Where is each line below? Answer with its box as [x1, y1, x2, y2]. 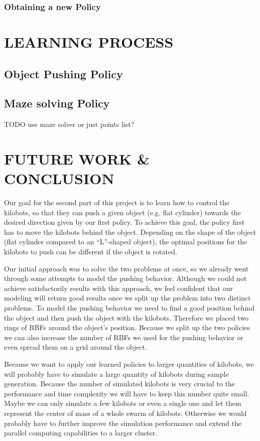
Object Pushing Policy [4, 66, 123, 81]
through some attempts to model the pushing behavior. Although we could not [4, 273, 247, 283]
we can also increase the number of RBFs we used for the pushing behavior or [4, 332, 243, 342]
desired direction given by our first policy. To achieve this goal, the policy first [4, 217, 245, 227]
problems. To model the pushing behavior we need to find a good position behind [4, 303, 254, 313]
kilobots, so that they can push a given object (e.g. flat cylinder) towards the [4, 207, 241, 217]
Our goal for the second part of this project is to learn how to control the [4, 197, 230, 208]
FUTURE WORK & [4, 148, 150, 169]
